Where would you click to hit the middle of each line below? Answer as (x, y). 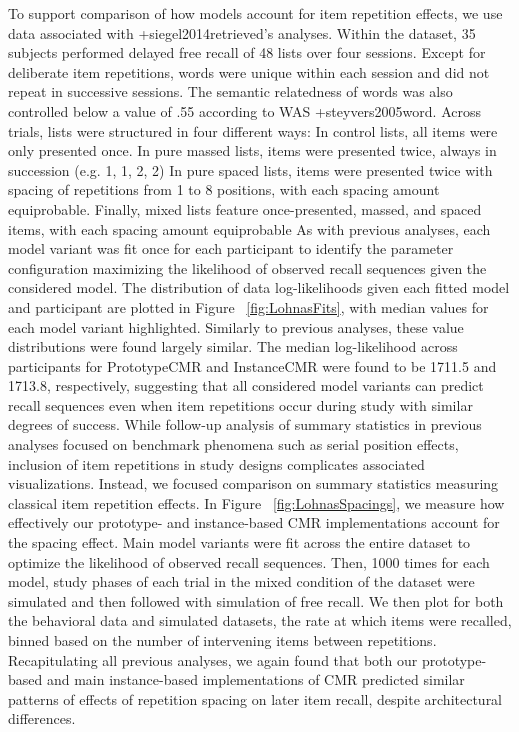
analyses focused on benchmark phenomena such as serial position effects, (233, 444)
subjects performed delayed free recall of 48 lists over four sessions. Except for (247, 52)
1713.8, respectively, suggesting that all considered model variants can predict (246, 385)
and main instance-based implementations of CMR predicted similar (255, 679)
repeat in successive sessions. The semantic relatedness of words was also (230, 91)
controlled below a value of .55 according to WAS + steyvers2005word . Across (244, 110)
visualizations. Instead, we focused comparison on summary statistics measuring (253, 483)
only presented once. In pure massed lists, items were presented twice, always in (252, 150)
